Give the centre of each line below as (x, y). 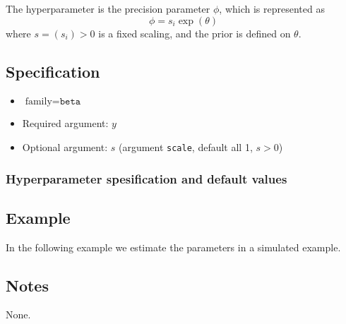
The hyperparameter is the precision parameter (108, 8)
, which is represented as (272, 8)
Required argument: (65, 123)
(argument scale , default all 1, (185, 146)
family (38, 102)
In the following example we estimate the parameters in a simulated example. (173, 247)
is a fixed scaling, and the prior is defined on (195, 33)
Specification (53, 71)
